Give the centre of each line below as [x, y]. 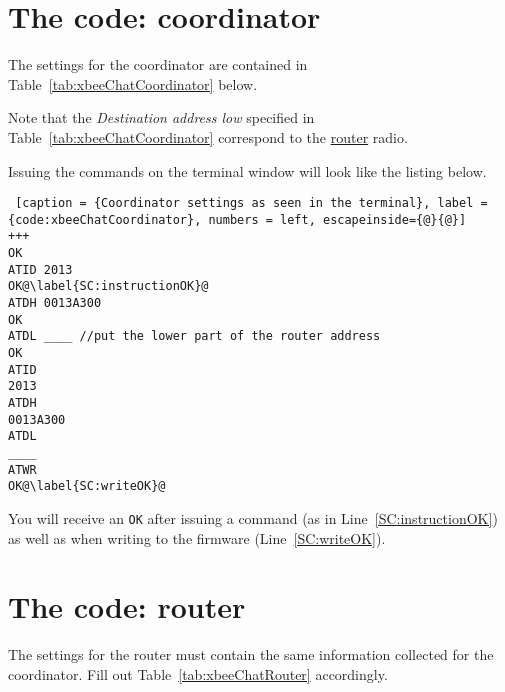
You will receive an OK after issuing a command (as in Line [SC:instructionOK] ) [253, 517]
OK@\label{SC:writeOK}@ [87, 486]
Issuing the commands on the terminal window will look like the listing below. [247, 170]
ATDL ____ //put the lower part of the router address [194, 336]
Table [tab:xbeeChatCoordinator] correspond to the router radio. [208, 136]
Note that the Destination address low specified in [161, 117]
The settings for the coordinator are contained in [158, 64]
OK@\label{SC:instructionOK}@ [108, 286]
